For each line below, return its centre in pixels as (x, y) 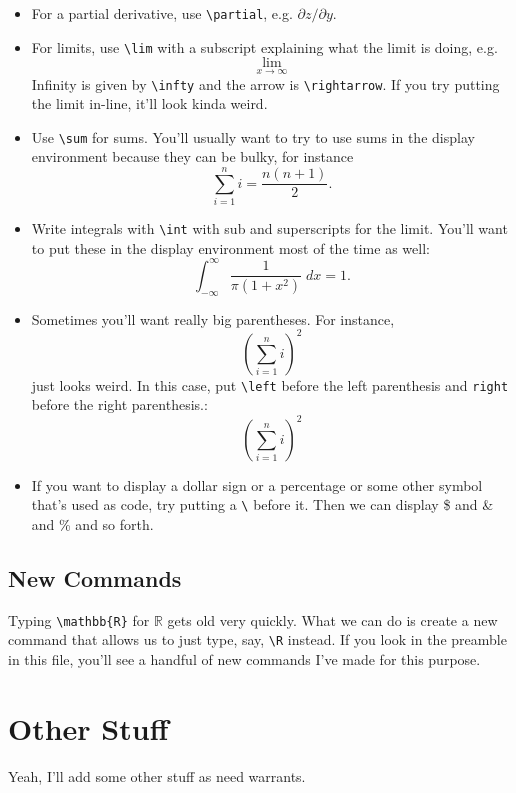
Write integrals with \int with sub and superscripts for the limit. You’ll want (269, 228)
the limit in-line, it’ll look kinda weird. (149, 103)
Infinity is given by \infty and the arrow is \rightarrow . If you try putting (265, 83)
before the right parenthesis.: (119, 404)
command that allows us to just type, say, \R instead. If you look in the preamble (257, 639)
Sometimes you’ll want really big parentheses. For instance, (213, 318)
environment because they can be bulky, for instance (192, 156)
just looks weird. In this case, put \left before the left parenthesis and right (270, 384)
